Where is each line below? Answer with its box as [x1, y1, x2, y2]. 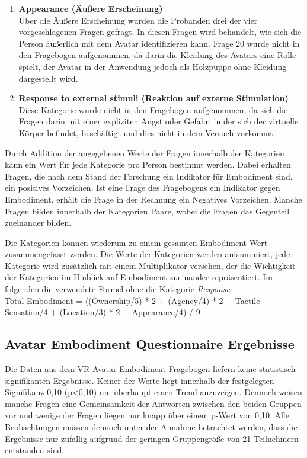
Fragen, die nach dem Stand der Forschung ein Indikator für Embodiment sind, [5, 169, 293, 182]
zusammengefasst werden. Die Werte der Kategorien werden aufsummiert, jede [5, 248, 290, 260]
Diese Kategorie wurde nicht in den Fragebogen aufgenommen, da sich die [18, 103, 288, 116]
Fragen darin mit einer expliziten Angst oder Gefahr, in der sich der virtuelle [18, 115, 299, 127]
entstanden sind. [5, 444, 65, 456]
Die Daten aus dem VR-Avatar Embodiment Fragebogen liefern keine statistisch [5, 363, 296, 375]
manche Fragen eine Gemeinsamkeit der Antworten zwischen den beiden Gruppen [5, 397, 302, 409]
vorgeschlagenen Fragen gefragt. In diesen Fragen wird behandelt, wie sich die [18, 25, 302, 38]
